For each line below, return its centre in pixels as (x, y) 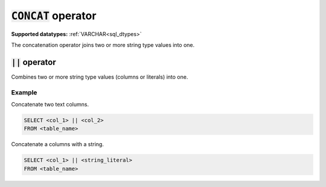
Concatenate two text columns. (50, 104)
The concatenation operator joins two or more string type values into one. (103, 44)
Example (24, 92)
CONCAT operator (54, 16)
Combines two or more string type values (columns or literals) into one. (100, 77)
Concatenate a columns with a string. (57, 144)
